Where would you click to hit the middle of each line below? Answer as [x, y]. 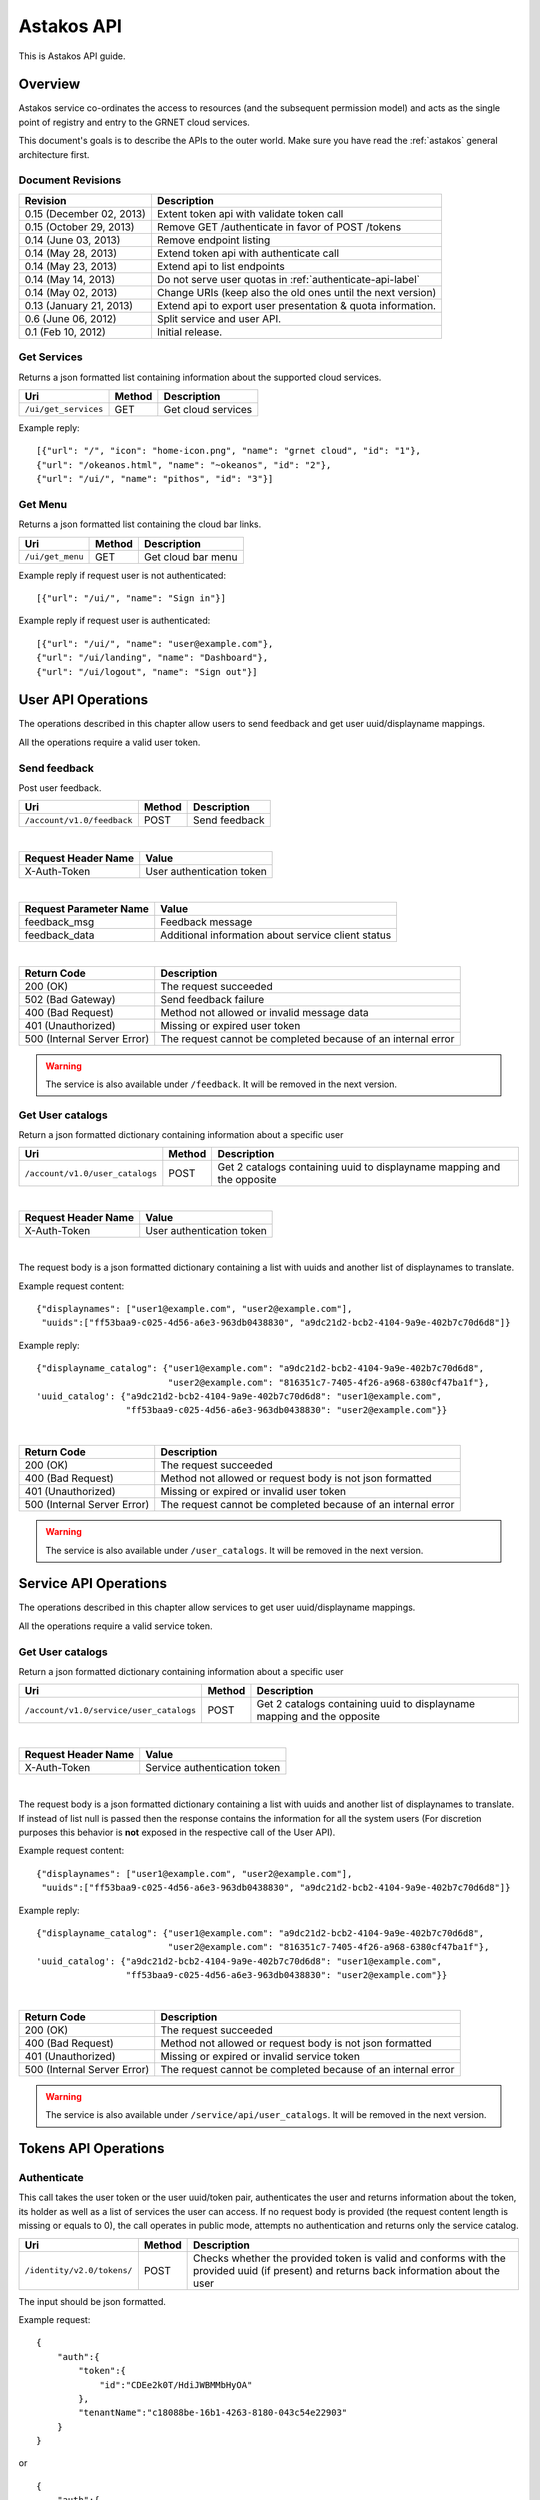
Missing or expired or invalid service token [260, 2056]
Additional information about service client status [276, 935]
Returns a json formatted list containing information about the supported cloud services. [200, 377]
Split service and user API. [219, 318]
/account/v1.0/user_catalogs [91, 1173]
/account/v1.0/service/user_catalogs [110, 1710]
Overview [49, 84]
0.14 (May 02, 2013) [71, 292]
